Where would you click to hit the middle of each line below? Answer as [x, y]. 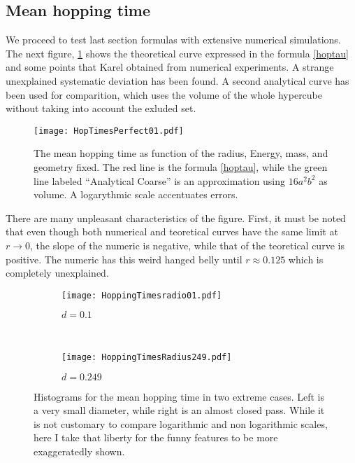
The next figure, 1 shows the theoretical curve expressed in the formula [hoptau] [177, 53]
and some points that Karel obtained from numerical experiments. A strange [170, 67]
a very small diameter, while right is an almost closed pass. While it [179, 410]
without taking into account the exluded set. [101, 108]
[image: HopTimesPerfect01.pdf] [109, 131]
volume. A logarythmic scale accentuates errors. [136, 194]
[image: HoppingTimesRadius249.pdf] [147, 358]
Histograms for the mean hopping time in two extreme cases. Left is [179, 396]
